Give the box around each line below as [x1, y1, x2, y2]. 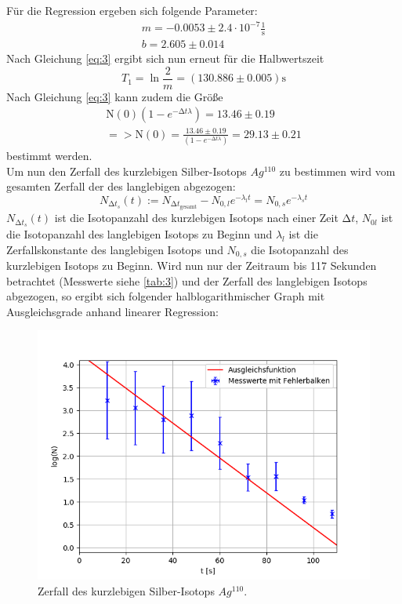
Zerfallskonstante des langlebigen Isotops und [6, 241, 223, 257]
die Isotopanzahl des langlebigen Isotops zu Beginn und [6, 225, 273, 242]
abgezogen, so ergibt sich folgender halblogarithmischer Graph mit [6, 288, 325, 304]
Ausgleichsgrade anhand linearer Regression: [6, 303, 219, 319]
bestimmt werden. [6, 147, 92, 164]
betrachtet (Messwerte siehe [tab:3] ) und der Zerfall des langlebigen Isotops [6, 272, 368, 289]
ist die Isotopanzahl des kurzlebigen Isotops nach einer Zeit [54, 209, 339, 226]
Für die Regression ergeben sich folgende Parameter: [6, 2, 258, 18]
